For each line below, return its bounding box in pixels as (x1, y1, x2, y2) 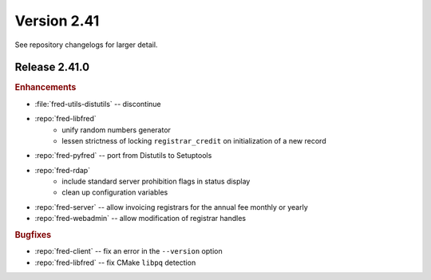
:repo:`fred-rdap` (34, 165, 91, 175)
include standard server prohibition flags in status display (61, 176, 251, 187)
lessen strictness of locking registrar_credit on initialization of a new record (61, 136, 326, 145)
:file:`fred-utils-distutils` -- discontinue (34, 99, 161, 108)
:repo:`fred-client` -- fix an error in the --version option (34, 246, 223, 256)
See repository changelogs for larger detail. (14, 40, 158, 49)
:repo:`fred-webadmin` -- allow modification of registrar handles (34, 214, 247, 223)
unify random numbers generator (61, 124, 172, 135)
